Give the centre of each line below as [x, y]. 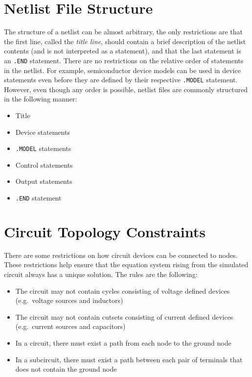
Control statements [44, 164]
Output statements [44, 181]
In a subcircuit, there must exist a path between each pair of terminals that [129, 359]
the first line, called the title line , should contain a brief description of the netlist [125, 41]
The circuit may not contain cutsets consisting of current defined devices [124, 316]
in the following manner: [41, 99]
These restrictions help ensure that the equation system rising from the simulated [126, 264]
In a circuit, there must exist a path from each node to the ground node [123, 342]
